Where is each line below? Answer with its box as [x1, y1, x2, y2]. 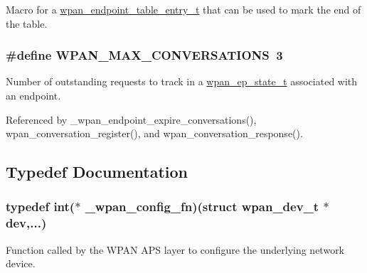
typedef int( [6, 198, 75, 215]
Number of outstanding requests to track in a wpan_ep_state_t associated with [6, 74, 358, 89]
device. [6, 256, 36, 271]
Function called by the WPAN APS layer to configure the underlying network [6, 242, 345, 257]
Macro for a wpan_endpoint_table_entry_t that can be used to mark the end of [6, 2, 361, 16]
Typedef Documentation [6, 161, 188, 183]
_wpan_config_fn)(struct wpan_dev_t [85, 198, 319, 215]
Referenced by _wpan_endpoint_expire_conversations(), [6, 112, 257, 127]
